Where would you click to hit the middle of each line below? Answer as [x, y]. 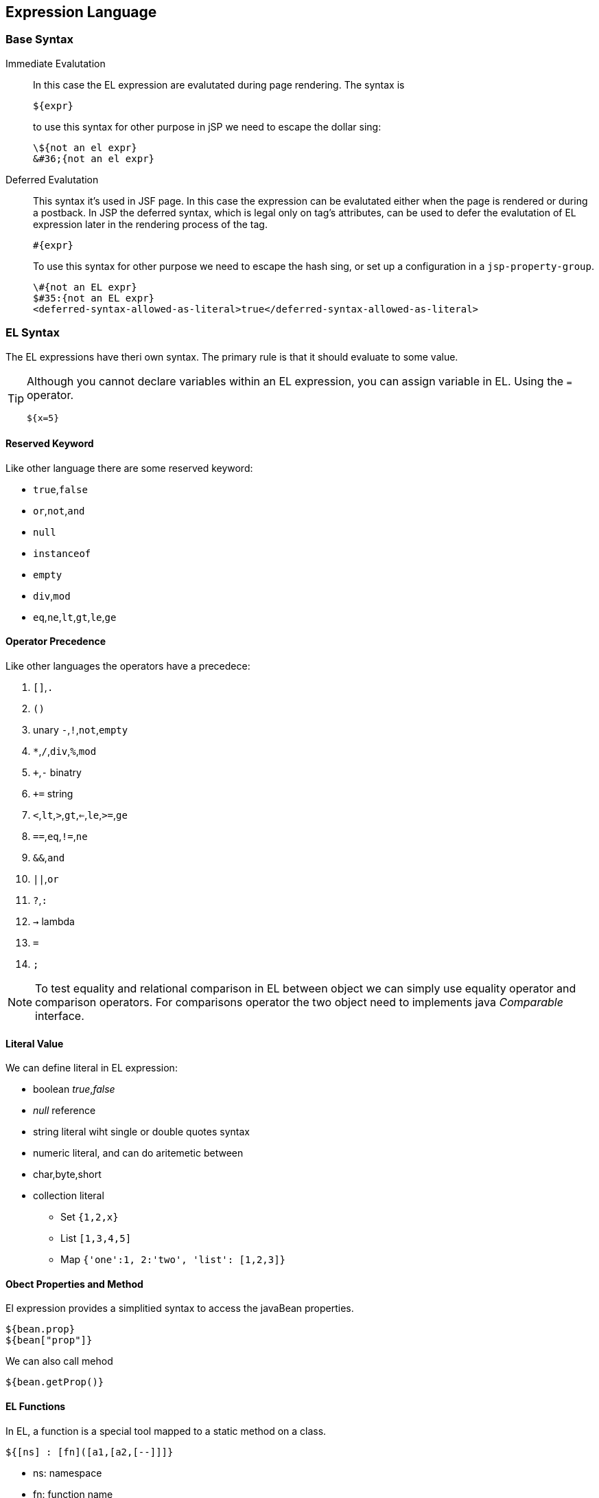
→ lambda [54, 921]
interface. [60, 1015]
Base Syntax [39, 39]
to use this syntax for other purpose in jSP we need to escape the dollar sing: [207, 126]
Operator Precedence [56, 642]
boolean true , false [74, 1089]
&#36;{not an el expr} [94, 158]
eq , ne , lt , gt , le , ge [75, 617]
